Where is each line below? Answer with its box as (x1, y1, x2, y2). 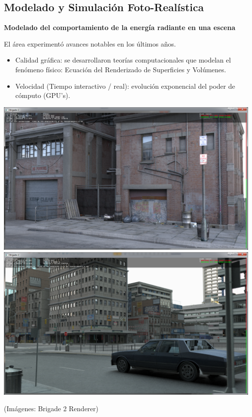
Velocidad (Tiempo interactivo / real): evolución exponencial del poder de (15, 80, 235, 91)
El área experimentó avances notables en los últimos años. (4, 38, 176, 48)
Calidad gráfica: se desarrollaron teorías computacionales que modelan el (15, 55, 231, 65)
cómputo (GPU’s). (15, 90, 70, 100)
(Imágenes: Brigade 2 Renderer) (4, 403, 99, 413)
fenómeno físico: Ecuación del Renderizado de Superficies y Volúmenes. (15, 64, 226, 74)
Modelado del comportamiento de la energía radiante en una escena (4, 22, 236, 32)
